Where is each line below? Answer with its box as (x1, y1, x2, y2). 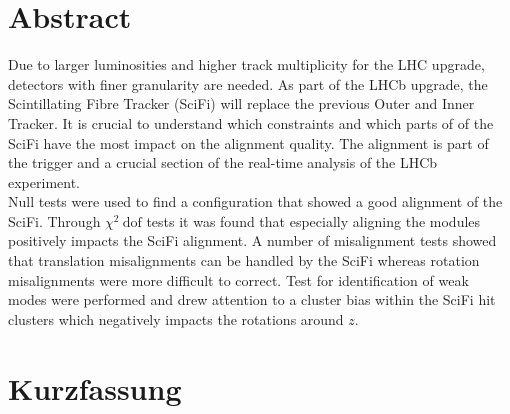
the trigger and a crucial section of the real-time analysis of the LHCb (8, 152, 438, 173)
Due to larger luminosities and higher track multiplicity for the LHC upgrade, (8, 54, 485, 75)
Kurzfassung (8, 367, 182, 408)
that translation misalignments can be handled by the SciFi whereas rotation (8, 250, 480, 271)
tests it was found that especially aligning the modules (146, 210, 481, 231)
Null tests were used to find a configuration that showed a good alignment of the (8, 191, 503, 212)
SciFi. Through (8, 210, 101, 231)
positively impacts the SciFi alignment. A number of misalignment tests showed (8, 230, 497, 251)
